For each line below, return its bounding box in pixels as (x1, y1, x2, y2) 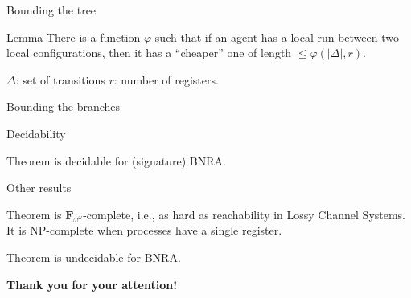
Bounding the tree (6, 2, 97, 18)
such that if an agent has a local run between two (154, 28, 399, 45)
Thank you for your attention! (6, 276, 178, 292)
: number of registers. (113, 71, 219, 88)
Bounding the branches (6, 98, 121, 115)
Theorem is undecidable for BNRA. (6, 248, 181, 265)
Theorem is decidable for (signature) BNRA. (6, 152, 226, 169)
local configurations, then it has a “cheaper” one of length (6, 44, 292, 61)
